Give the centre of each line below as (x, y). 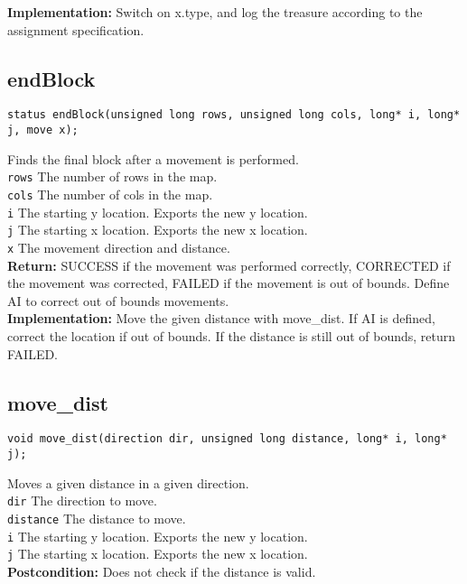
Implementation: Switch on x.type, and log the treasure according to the (215, 12)
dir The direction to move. (82, 501)
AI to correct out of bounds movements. (118, 300)
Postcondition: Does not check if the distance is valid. (162, 571)
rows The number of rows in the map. (112, 176)
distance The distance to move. (97, 518)
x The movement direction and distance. (119, 247)
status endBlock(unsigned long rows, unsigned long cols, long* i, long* (234, 115)
